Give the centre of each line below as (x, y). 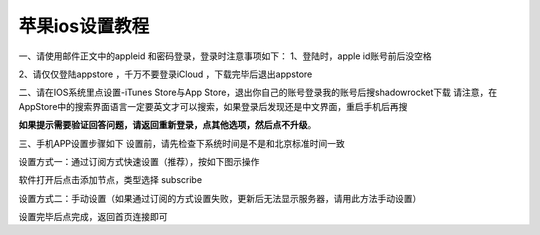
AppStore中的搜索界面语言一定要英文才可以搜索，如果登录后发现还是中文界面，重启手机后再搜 (213, 106)
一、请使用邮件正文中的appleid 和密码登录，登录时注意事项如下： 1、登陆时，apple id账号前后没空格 (225, 56)
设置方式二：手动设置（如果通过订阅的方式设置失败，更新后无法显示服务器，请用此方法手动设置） (220, 198)
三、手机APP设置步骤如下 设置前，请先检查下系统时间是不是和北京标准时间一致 (181, 143)
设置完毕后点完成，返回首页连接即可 (93, 217)
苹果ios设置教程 (84, 26)
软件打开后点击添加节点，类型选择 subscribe (110, 180)
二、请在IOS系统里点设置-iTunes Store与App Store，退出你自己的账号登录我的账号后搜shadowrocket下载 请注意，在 (258, 92)
